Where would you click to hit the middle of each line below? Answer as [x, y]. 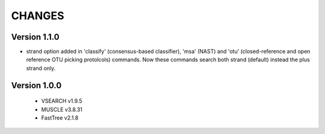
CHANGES [38, 16]
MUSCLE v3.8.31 [62, 109]
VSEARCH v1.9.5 [62, 101]
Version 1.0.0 [36, 85]
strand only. [41, 68]
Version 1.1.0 [35, 37]
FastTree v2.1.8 [60, 118]
